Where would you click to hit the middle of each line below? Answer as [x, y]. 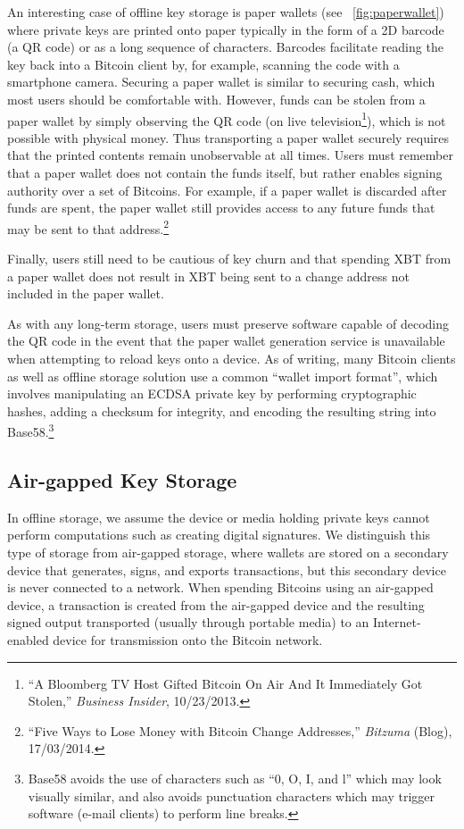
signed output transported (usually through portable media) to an [188, 622]
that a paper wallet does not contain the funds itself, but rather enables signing [225, 172]
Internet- [397, 622]
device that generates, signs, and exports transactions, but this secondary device [227, 569]
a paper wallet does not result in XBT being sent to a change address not [208, 276]
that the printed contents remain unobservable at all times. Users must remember [230, 155]
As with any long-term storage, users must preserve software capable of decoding [228, 323]
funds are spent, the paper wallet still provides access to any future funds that [221, 208]
